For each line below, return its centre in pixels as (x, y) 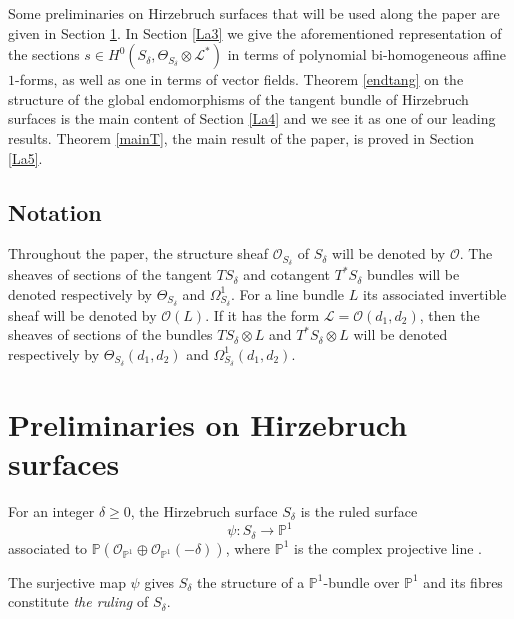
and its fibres (463, 581)
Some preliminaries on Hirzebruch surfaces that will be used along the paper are (254, 13)
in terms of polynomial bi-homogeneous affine (366, 54)
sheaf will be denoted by (82, 314)
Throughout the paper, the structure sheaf (138, 253)
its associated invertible (434, 293)
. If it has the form (262, 314)
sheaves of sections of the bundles (110, 334)
